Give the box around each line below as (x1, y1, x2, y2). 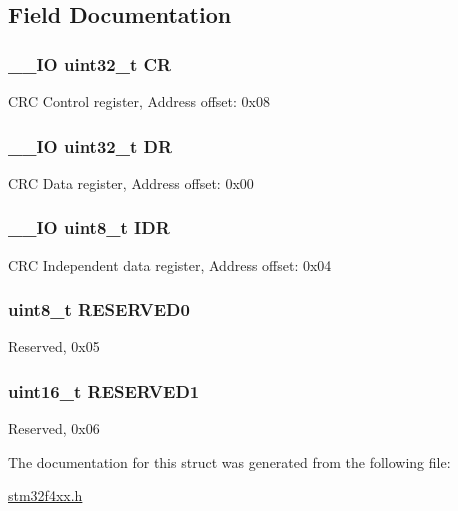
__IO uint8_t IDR (8, 215, 170, 240)
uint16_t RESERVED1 (8, 378, 200, 403)
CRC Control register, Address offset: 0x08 (8, 91, 270, 111)
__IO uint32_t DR (8, 133, 173, 158)
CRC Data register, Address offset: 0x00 (8, 172, 254, 193)
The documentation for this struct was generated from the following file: (8, 451, 451, 472)
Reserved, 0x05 (8, 336, 100, 357)
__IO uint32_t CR (8, 51, 172, 76)
